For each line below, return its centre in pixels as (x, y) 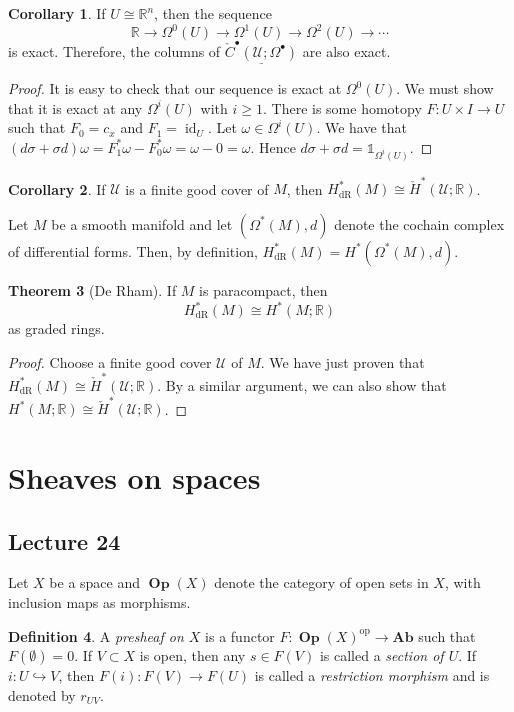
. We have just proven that (342, 361)
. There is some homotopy (342, 107)
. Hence (273, 146)
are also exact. (346, 50)
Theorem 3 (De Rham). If (92, 289)
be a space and (95, 582)
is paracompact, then (263, 289)
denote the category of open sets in (321, 582)
